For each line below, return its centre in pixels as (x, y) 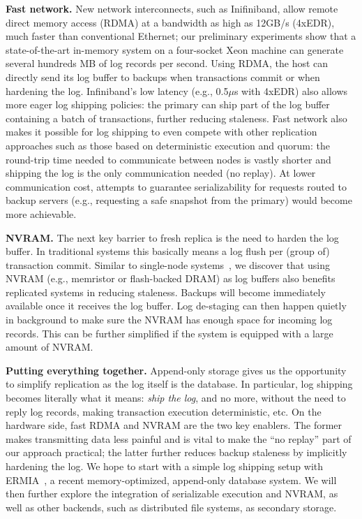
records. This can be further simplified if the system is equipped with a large (169, 333)
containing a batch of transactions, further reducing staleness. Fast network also (176, 118)
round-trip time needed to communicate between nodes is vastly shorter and (168, 159)
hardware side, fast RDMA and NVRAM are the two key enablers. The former (174, 425)
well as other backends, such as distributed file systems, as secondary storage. (171, 507)
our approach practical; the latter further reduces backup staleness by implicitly (176, 452)
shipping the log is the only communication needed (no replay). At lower (161, 173)
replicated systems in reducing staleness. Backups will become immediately (166, 292)
